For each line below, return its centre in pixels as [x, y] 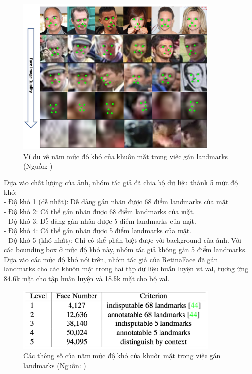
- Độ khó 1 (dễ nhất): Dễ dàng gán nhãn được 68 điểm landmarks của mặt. [117, 201]
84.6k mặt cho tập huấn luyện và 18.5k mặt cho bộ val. [87, 279]
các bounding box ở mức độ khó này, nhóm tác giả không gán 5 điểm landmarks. [126, 250]
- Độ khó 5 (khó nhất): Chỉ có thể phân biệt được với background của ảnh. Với [123, 240]
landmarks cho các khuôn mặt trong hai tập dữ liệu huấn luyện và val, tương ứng [126, 269]
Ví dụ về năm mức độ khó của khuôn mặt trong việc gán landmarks [126, 156]
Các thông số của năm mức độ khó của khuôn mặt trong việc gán [122, 356]
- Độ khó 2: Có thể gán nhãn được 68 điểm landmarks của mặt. [99, 211]
